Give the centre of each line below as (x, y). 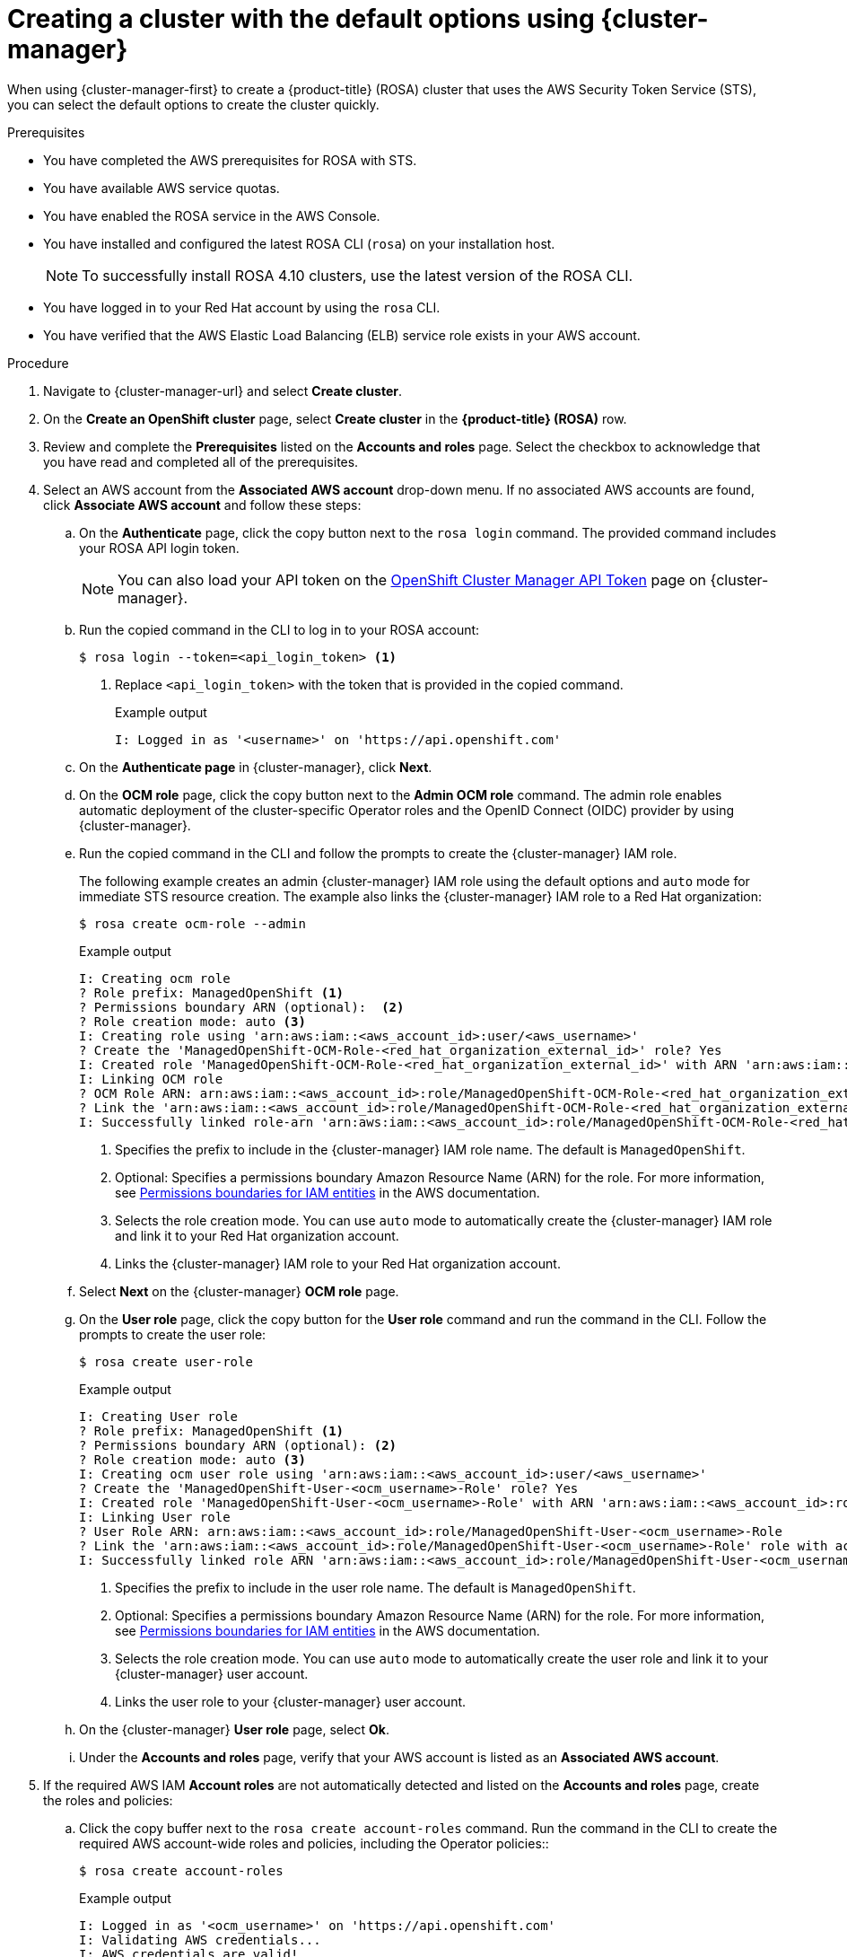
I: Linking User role (155, 1517)
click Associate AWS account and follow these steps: (202, 505)
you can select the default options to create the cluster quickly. (193, 104)
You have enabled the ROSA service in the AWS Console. (212, 215)
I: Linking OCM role (151, 1079)
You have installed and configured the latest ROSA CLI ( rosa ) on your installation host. (299, 243)
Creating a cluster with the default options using (301, 19)
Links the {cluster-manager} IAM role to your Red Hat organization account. (338, 1263)
